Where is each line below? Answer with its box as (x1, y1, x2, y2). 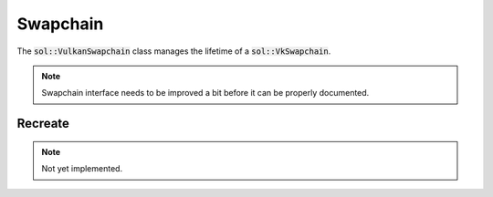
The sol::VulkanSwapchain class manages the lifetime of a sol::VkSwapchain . (16, 46, 331, 57)
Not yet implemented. (41, 163, 123, 174)
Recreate (16, 116, 70, 131)
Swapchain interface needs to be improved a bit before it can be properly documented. (41, 88, 370, 98)
